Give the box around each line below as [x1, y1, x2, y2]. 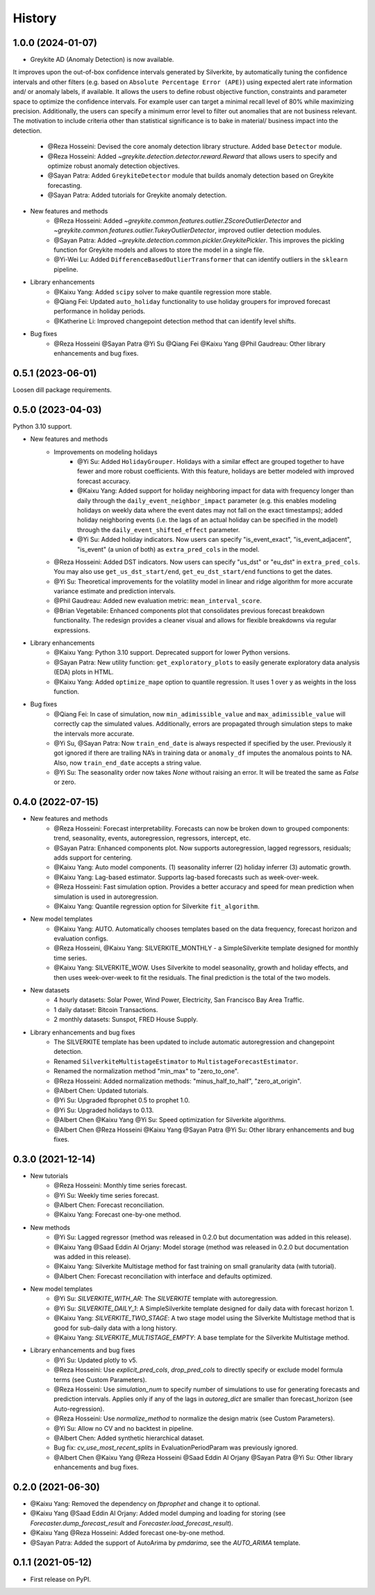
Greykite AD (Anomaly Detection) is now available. [30, 56, 174, 64]
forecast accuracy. [77, 476, 131, 485]
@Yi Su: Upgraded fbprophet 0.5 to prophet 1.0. [53, 1096, 190, 1105]
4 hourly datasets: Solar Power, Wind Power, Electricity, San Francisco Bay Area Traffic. [53, 995, 305, 1004]
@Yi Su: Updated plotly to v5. [53, 1356, 138, 1364]
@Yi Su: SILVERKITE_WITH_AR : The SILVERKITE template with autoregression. [53, 1295, 278, 1303]
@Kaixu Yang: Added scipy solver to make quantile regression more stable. [53, 287, 272, 296]
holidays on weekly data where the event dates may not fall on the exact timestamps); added [77, 506, 343, 514]
